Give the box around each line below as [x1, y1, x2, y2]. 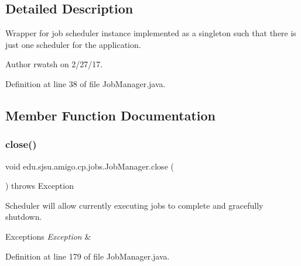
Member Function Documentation [5, 106, 216, 124]
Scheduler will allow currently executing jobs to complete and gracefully [5, 199, 264, 211]
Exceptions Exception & [5, 230, 91, 242]
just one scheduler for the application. [5, 38, 141, 50]
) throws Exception [5, 179, 74, 192]
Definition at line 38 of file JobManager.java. [5, 77, 166, 89]
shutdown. [5, 210, 42, 223]
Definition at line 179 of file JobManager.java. [5, 250, 170, 262]
